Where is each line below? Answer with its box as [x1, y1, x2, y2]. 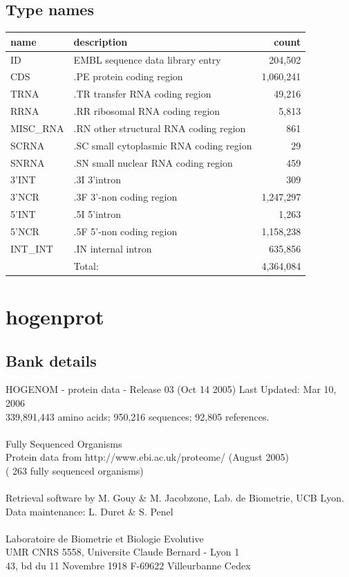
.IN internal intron [73, 241, 152, 255]
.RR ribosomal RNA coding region [73, 104, 220, 118]
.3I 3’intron [73, 172, 122, 187]
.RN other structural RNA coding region [73, 120, 246, 135]
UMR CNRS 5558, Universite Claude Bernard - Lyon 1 [6, 544, 240, 559]
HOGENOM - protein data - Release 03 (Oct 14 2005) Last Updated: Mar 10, [6, 382, 337, 396]
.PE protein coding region [73, 69, 183, 84]
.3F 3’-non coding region [73, 190, 178, 204]
